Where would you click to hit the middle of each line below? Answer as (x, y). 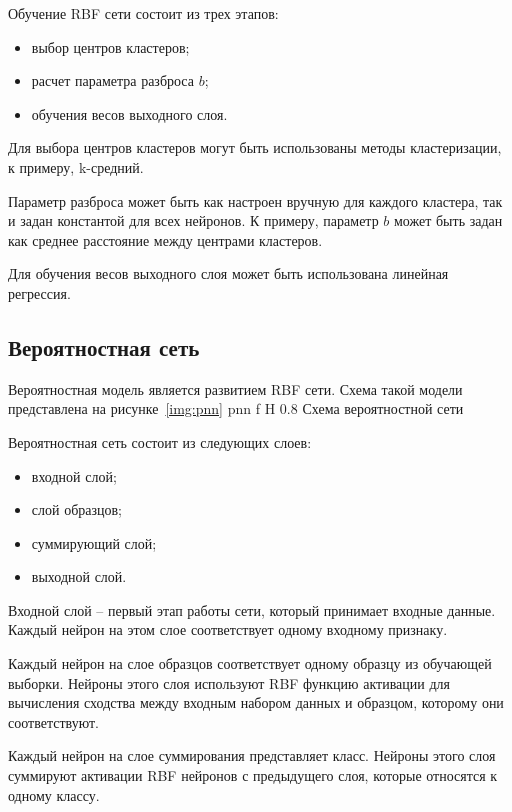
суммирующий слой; (94, 542)
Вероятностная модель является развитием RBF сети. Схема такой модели (235, 388)
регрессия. (39, 292)
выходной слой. (79, 576)
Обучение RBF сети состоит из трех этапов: (143, 13)
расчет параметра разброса (112, 80)
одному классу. (54, 794)
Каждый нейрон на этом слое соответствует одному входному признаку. (228, 629)
